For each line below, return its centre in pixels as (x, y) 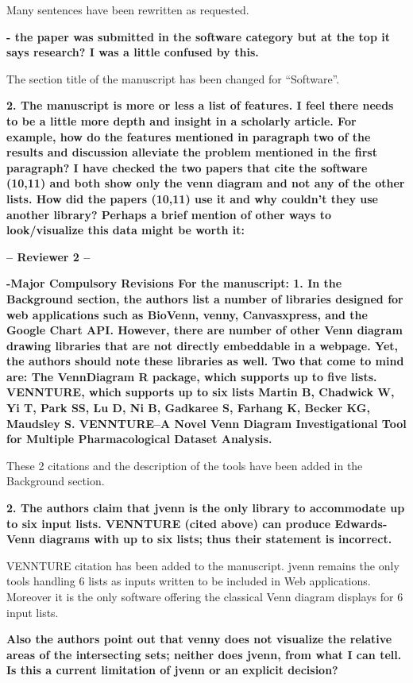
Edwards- (361, 523)
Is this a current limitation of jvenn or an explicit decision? (172, 670)
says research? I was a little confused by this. (133, 52)
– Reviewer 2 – (48, 256)
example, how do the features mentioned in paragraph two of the (189, 136)
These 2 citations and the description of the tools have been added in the (185, 465)
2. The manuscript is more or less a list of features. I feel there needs (200, 105)
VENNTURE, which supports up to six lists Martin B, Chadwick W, (201, 392)
